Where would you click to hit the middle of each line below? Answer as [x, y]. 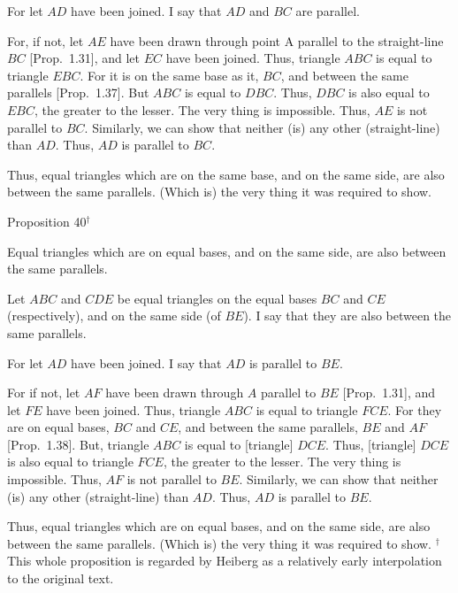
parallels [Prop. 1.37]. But [78, 92]
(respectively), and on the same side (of [114, 316]
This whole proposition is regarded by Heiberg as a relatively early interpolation [225, 561]
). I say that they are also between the [347, 316]
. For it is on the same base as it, [169, 75]
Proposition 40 [47, 221]
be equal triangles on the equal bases [217, 298]
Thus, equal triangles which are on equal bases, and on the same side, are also [219, 526]
